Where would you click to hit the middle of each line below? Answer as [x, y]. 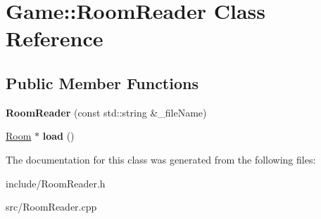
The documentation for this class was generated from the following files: [161, 159]
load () [58, 136]
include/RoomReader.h [56, 183]
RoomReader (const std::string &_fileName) [106, 112]
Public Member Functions [102, 82]
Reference [55, 38]
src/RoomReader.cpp [51, 207]
